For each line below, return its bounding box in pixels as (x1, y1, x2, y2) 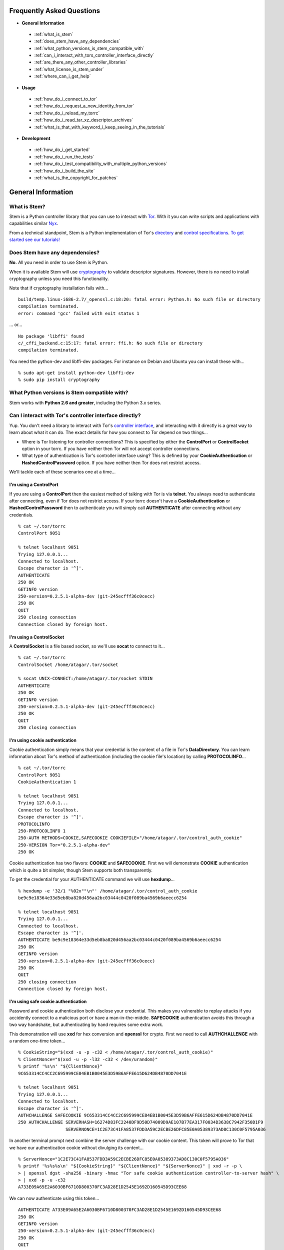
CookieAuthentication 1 (18, 779, 76, 785)
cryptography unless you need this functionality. (9, 275, 109, 282)
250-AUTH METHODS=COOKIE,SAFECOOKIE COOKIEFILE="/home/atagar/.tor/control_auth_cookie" (18, 835, 242, 841)
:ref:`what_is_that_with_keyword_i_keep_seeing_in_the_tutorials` (34, 124, 166, 130)
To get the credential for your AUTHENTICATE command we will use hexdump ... (9, 876, 175, 882)
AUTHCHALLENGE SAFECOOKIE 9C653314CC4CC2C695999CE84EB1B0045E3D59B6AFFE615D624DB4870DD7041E (18, 1112, 253, 1118)
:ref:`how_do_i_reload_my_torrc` (34, 110, 100, 116)
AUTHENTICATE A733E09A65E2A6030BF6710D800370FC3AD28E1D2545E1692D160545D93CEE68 (18, 1207, 221, 1212)
